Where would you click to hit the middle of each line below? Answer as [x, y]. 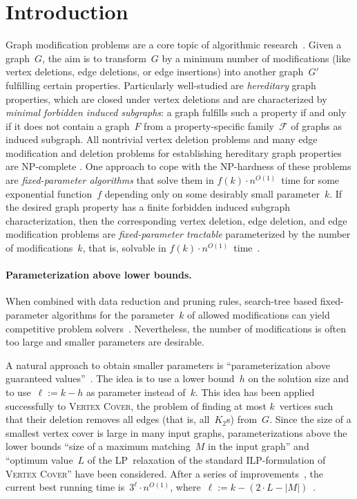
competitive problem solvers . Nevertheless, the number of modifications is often [176, 328]
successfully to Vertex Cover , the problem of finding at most [136, 405]
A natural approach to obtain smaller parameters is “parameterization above [168, 365]
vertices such [306, 405]
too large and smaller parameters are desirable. [105, 342]
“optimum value [39, 459]
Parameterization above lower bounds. [99, 275]
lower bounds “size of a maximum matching [98, 446]
